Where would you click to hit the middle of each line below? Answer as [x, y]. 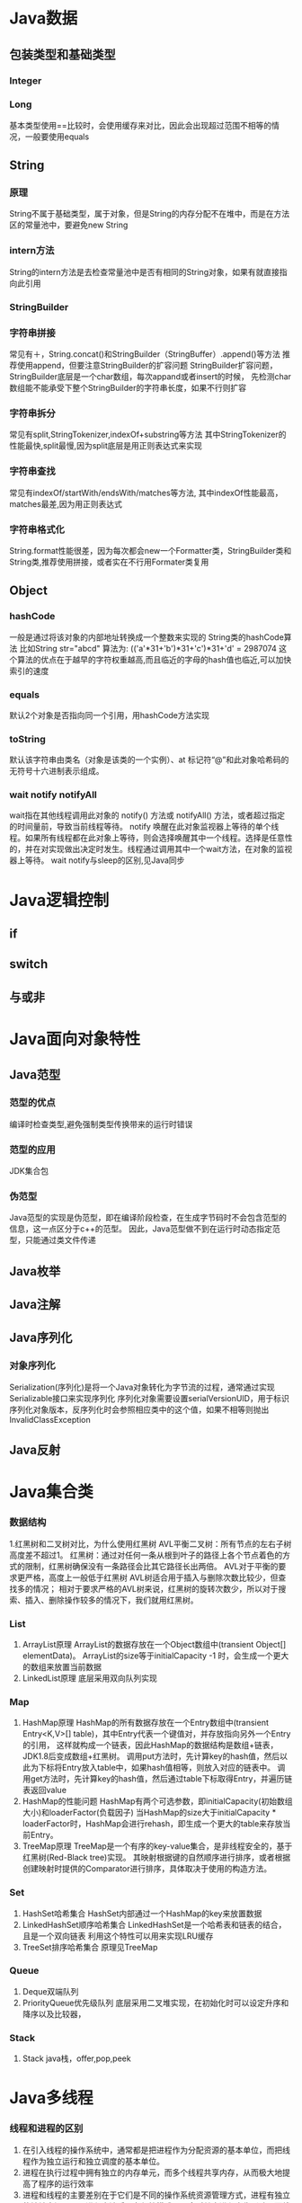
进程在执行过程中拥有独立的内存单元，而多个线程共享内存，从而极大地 [152, 2172]
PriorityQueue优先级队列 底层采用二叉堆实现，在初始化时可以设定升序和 [155, 2003]
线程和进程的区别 [46, 2128]
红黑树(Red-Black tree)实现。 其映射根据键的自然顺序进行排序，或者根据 [156, 1858]
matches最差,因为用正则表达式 [66, 503]
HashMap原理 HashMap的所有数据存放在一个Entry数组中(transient [146, 1723]
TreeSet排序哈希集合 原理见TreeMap [90, 1947]
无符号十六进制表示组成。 [57, 771]
